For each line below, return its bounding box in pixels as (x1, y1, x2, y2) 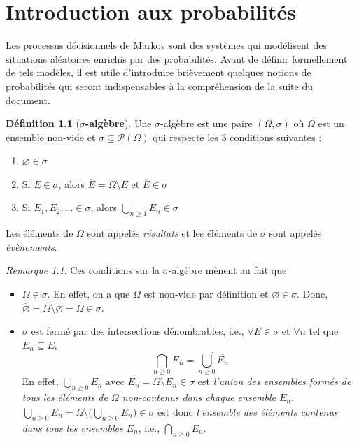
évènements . (6, 239, 57, 254)
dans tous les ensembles (22, 420, 123, 435)
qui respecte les (153, 129, 218, 144)
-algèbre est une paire (160, 116, 253, 131)
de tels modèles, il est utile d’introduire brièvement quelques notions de (6, 65, 311, 80)
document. (6, 92, 50, 107)
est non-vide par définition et (143, 286, 269, 301)
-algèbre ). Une (85, 116, 152, 131)
